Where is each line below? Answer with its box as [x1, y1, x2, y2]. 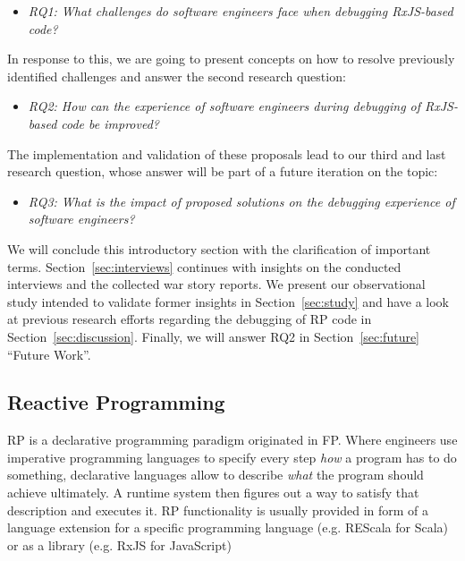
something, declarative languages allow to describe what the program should [7, 465, 424, 484]
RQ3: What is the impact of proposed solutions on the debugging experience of [28, 191, 455, 210]
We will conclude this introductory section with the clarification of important [7, 239, 431, 258]
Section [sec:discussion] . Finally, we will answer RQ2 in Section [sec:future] [7, 327, 420, 345]
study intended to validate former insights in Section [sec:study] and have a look [7, 292, 449, 310]
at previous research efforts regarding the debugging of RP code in [7, 310, 372, 328]
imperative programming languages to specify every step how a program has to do [7, 447, 457, 466]
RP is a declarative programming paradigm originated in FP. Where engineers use [7, 430, 458, 449]
